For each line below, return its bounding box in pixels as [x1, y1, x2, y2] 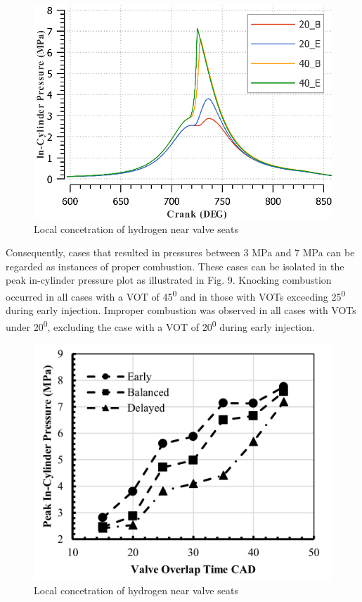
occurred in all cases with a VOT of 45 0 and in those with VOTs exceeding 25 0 [6, 287, 346, 303]
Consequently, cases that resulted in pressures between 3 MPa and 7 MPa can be [6, 245, 355, 260]
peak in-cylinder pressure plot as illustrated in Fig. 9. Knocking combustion [6, 272, 332, 287]
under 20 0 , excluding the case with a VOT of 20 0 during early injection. [6, 317, 315, 334]
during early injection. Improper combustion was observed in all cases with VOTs [6, 303, 356, 318]
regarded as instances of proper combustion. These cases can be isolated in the [6, 258, 344, 273]
